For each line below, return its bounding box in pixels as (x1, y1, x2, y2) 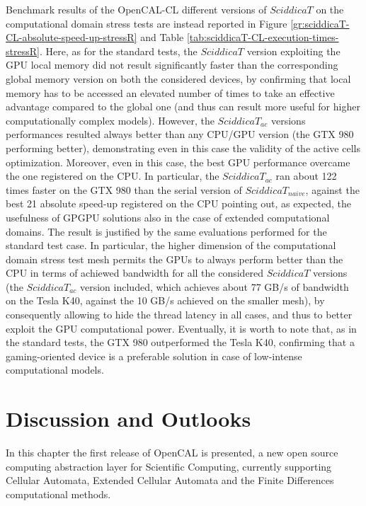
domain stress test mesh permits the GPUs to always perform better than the (6, 251, 343, 266)
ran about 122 (275, 168, 337, 183)
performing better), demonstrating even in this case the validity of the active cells (6, 140, 360, 155)
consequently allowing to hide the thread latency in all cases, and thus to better (6, 307, 353, 322)
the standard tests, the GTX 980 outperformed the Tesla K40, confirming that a (6, 335, 355, 350)
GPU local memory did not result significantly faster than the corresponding (6, 57, 338, 72)
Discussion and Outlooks (6, 404, 251, 433)
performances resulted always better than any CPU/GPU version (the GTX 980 (6, 127, 354, 142)
